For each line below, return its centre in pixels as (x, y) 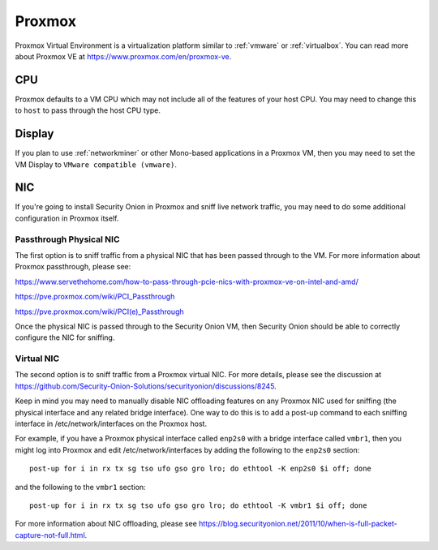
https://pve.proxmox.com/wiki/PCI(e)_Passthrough (99, 312)
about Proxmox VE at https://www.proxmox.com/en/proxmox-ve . (123, 56)
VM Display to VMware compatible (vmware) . (96, 164)
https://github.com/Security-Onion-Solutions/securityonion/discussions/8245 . (146, 386)
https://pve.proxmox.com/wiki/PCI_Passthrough (95, 297)
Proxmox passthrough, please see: (73, 267)
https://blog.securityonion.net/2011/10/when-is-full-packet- (298, 524)
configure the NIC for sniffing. (65, 337)
